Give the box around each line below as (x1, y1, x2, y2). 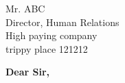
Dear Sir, (5, 64, 50, 79)
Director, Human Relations (5, 14, 120, 29)
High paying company (5, 28, 98, 43)
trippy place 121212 (5, 41, 88, 56)
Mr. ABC (5, 1, 45, 15)
